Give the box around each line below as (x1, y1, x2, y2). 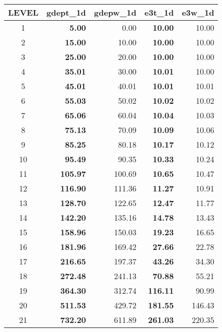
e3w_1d (182, 7, 214, 18)
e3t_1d (144, 7, 174, 18)
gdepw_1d (94, 7, 137, 18)
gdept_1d (46, 7, 86, 18)
